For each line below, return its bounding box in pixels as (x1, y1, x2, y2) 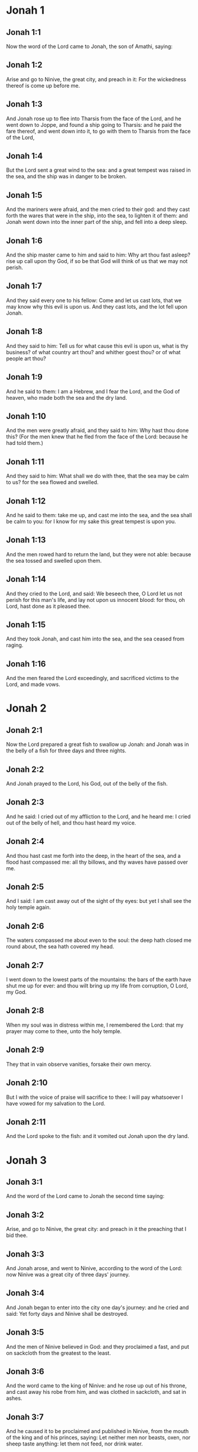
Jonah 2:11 (6, 1117, 46, 1127)
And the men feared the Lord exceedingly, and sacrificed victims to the (6, 675, 179, 682)
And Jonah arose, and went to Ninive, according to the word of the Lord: (6, 1264, 183, 1271)
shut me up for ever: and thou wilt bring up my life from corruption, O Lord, (6, 982, 189, 989)
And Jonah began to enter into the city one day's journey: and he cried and (6, 1304, 189, 1311)
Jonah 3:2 (6, 1210, 44, 1220)
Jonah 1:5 (6, 190, 43, 200)
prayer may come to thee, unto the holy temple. (6, 1027, 122, 1034)
